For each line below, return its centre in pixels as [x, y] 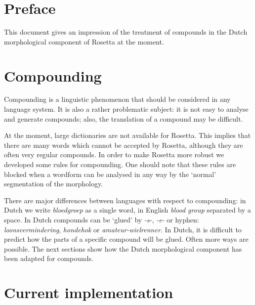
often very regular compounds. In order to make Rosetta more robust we [114, 154]
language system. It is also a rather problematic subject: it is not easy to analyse [126, 109]
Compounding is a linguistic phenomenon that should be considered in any [117, 99]
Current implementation [89, 292]
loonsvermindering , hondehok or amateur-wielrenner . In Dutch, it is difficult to [123, 229]
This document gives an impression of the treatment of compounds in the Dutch [126, 32]
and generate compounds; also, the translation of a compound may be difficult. [124, 118]
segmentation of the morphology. [54, 184]
